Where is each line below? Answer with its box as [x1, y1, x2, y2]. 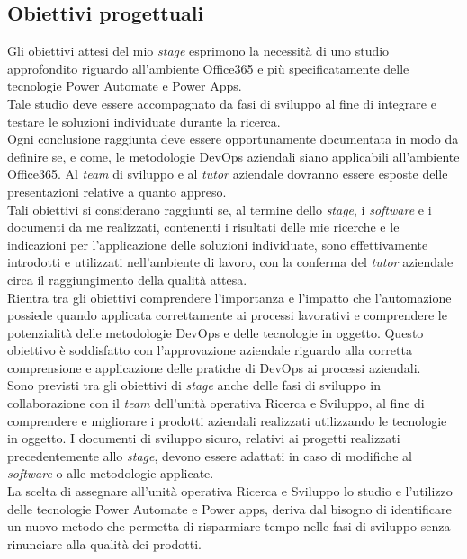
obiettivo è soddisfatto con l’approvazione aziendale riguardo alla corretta [7, 341, 412, 359]
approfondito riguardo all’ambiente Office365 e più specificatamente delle [7, 58, 409, 77]
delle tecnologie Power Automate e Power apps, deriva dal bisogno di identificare [7, 499, 452, 518]
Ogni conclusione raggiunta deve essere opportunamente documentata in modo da [7, 129, 459, 148]
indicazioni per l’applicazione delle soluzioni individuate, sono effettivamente [7, 235, 428, 253]
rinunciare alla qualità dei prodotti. [7, 534, 202, 553]
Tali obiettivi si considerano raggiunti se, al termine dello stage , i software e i [7, 200, 432, 218]
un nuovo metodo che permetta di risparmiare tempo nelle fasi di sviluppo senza [7, 517, 451, 536]
